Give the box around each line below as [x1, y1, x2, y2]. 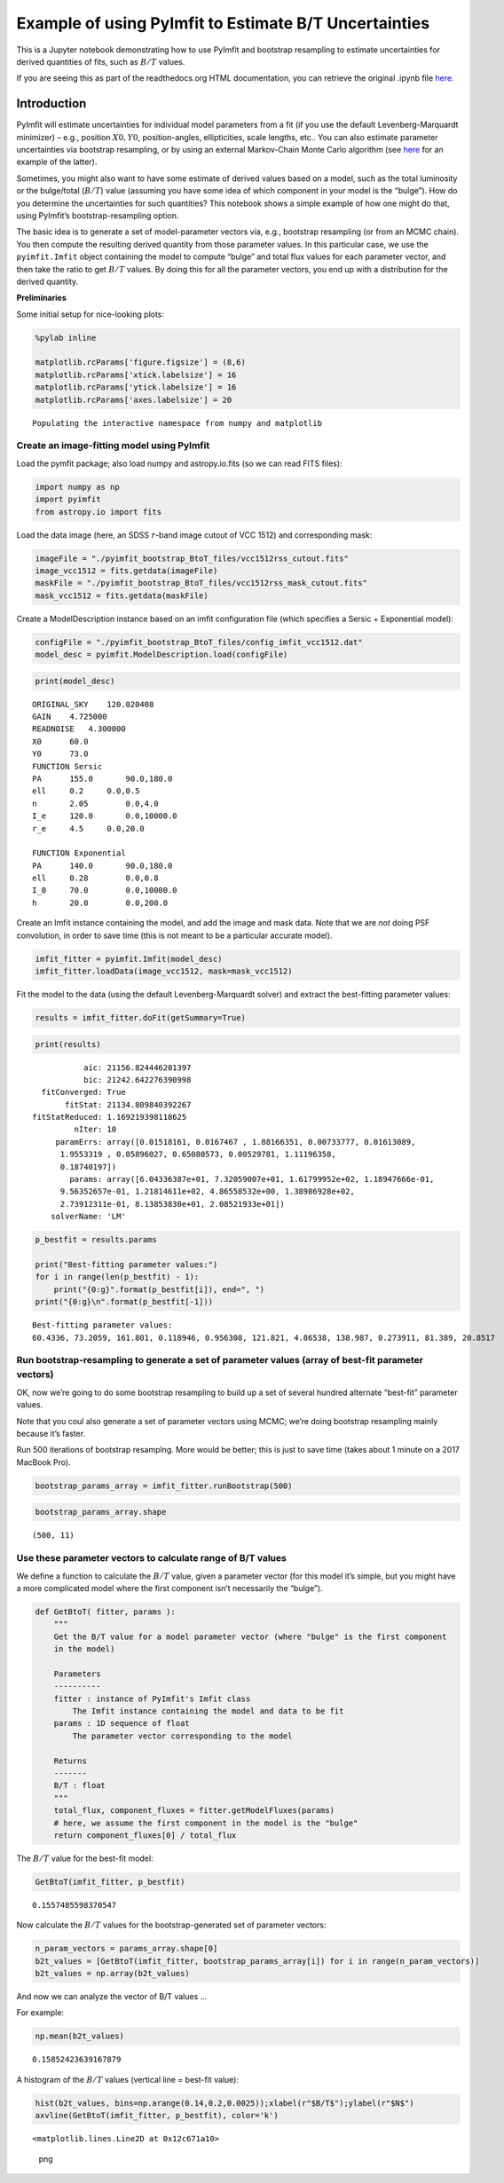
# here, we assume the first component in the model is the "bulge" [53, 1817, 358, 1828]
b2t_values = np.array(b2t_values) [35, 1968, 190, 1979]
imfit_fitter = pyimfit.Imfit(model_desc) [35, 954, 223, 964]
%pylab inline [35, 333, 97, 343]
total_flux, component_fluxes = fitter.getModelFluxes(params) [53, 1806, 335, 1816]
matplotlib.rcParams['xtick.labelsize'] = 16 [35, 369, 237, 380]
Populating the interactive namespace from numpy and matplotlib [32, 418, 323, 428]
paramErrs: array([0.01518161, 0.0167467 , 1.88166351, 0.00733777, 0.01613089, [55, 1137, 416, 1147]
